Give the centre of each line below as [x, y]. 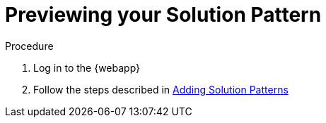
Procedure [29, 46]
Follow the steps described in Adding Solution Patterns [161, 89]
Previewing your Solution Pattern [163, 15]
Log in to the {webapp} [87, 67]
